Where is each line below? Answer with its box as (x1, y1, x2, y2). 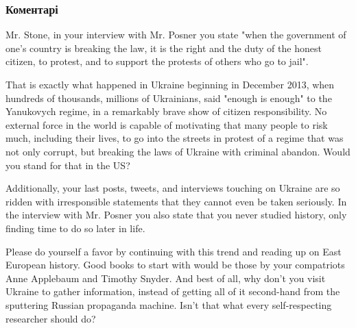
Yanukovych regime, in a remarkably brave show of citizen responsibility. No (5, 104, 327, 118)
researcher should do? (5, 311, 96, 325)
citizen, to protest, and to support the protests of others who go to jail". (5, 54, 309, 68)
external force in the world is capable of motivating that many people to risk (5, 117, 328, 131)
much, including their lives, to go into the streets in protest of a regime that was (5, 131, 344, 145)
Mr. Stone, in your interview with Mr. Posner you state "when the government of (5, 27, 346, 42)
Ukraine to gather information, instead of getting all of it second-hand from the (5, 284, 340, 299)
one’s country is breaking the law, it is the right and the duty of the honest (5, 40, 322, 55)
